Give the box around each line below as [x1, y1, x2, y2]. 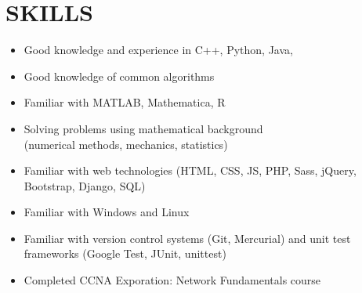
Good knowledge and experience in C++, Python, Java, [24, 42, 293, 58]
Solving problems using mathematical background [24, 120, 263, 136]
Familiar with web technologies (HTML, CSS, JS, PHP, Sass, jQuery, [24, 162, 357, 179]
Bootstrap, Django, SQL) [24, 177, 146, 194]
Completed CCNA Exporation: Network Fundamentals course [24, 272, 321, 288]
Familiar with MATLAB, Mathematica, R [24, 94, 226, 110]
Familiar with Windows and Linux [24, 204, 190, 220]
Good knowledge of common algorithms [24, 67, 215, 84]
